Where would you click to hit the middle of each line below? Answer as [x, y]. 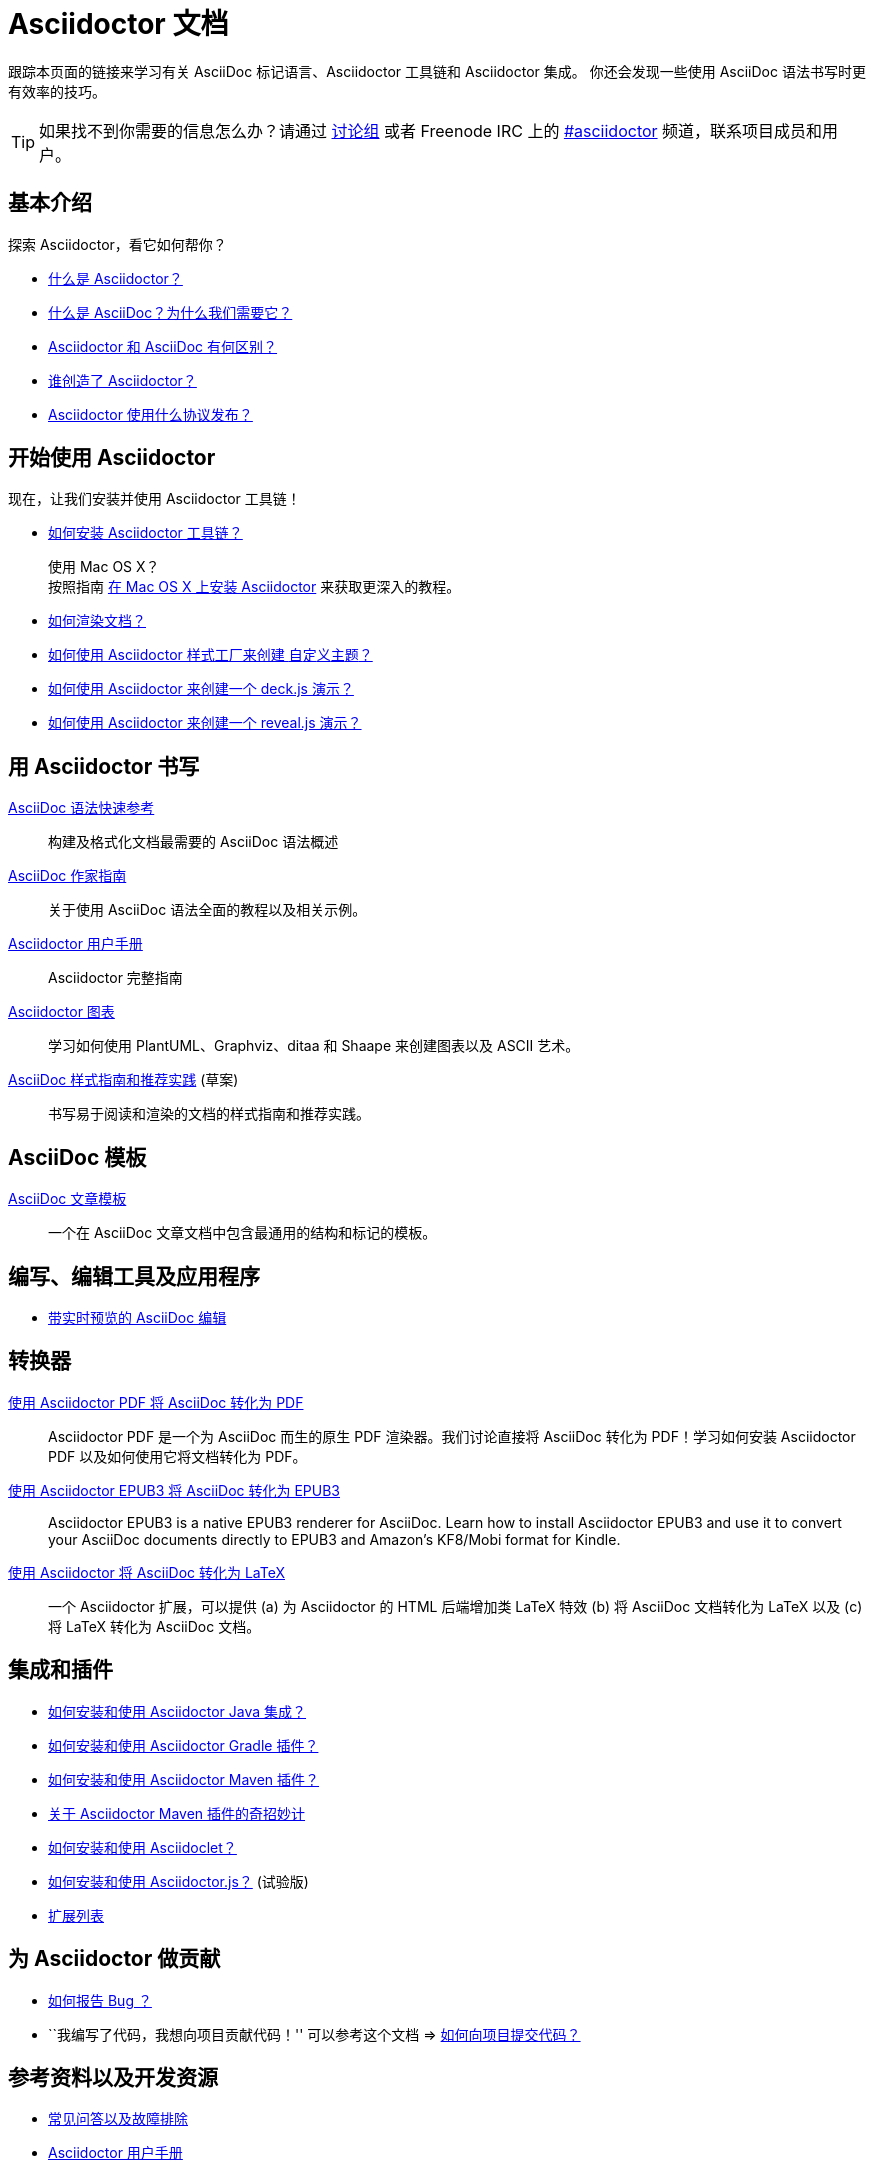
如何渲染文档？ [97, 621]
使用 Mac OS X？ [104, 567]
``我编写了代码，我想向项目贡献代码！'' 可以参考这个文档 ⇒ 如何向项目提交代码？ [314, 2034]
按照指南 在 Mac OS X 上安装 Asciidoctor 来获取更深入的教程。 [254, 587]
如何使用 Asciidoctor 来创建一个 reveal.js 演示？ [205, 723]
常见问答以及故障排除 [118, 2119]
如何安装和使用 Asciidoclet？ [142, 1847]
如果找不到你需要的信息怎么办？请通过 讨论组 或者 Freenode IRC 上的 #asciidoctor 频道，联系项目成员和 [431, 130]
